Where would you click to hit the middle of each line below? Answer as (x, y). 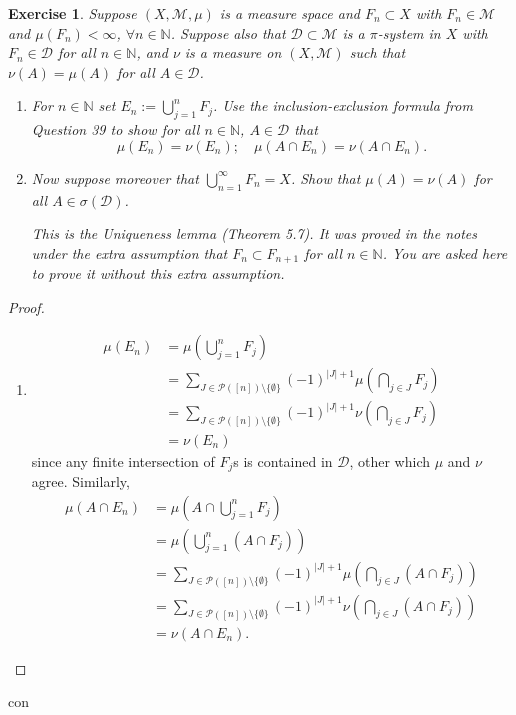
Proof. (26, 306)
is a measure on (233, 52)
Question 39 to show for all (115, 129)
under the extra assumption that (129, 252)
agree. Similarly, (80, 480)
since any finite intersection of (123, 460)
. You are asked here (445, 252)
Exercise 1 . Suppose (72, 13)
